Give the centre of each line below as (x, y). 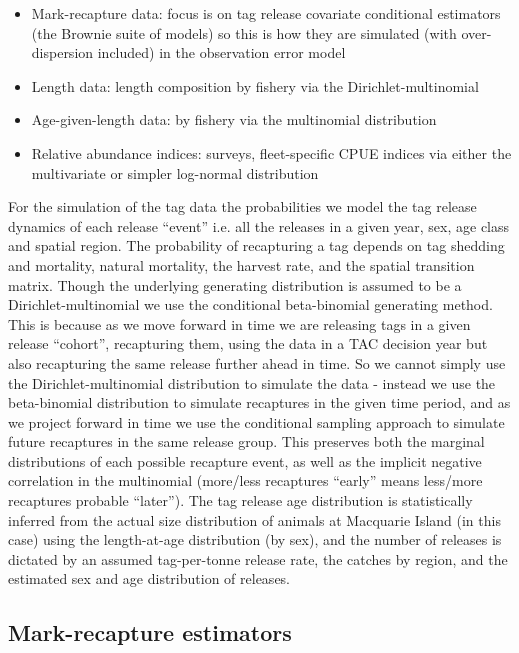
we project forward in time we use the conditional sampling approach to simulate (256, 421)
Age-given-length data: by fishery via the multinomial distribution (234, 119)
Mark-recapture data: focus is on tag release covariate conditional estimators (266, 13)
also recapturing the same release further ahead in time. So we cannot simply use (257, 362)
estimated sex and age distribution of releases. (149, 578)
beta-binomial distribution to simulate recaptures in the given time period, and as (259, 402)
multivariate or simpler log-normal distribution (175, 172)
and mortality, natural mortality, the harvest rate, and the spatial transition (241, 264)
